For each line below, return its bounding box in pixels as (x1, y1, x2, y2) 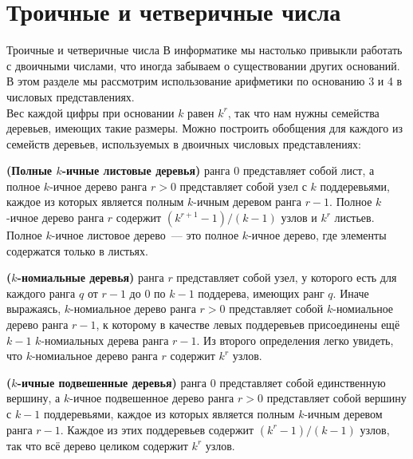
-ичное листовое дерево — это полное (51, 227, 239, 243)
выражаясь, (6, 300, 61, 317)
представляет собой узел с (179, 177, 307, 194)
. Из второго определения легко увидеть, (196, 331, 394, 348)
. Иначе (332, 284, 369, 301)
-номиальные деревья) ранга (17, 269, 164, 286)
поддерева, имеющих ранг (198, 284, 324, 301)
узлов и (281, 209, 317, 226)
